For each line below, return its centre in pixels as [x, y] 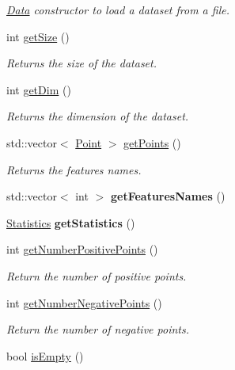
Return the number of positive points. [97, 275]
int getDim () [39, 89]
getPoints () [152, 142]
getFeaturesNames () [168, 196]
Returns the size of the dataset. [82, 63]
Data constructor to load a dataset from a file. [118, 10]
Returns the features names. [74, 169]
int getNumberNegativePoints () [84, 302]
